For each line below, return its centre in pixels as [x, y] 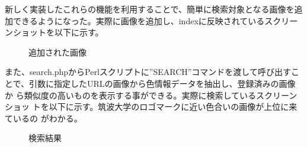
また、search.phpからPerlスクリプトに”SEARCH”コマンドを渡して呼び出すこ [152, 72]
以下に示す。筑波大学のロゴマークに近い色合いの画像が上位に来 [173, 107]
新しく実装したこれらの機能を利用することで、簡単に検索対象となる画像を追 [154, 9]
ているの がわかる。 [44, 118]
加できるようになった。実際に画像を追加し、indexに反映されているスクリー [151, 20]
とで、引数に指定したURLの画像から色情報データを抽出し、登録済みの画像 [150, 83]
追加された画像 [57, 52]
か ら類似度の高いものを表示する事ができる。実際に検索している [130, 95]
